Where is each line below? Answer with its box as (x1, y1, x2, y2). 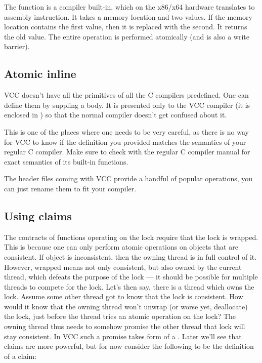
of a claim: (4, 350, 37, 361)
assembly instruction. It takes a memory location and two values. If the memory (4, 11, 252, 22)
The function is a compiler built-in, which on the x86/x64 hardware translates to (4, 2, 255, 12)
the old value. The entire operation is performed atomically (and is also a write (4, 31, 249, 42)
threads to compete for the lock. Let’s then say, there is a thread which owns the (4, 281, 254, 292)
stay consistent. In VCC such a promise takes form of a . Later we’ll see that (4, 331, 242, 341)
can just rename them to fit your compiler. (4, 183, 137, 193)
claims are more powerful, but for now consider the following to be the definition (4, 341, 254, 351)
